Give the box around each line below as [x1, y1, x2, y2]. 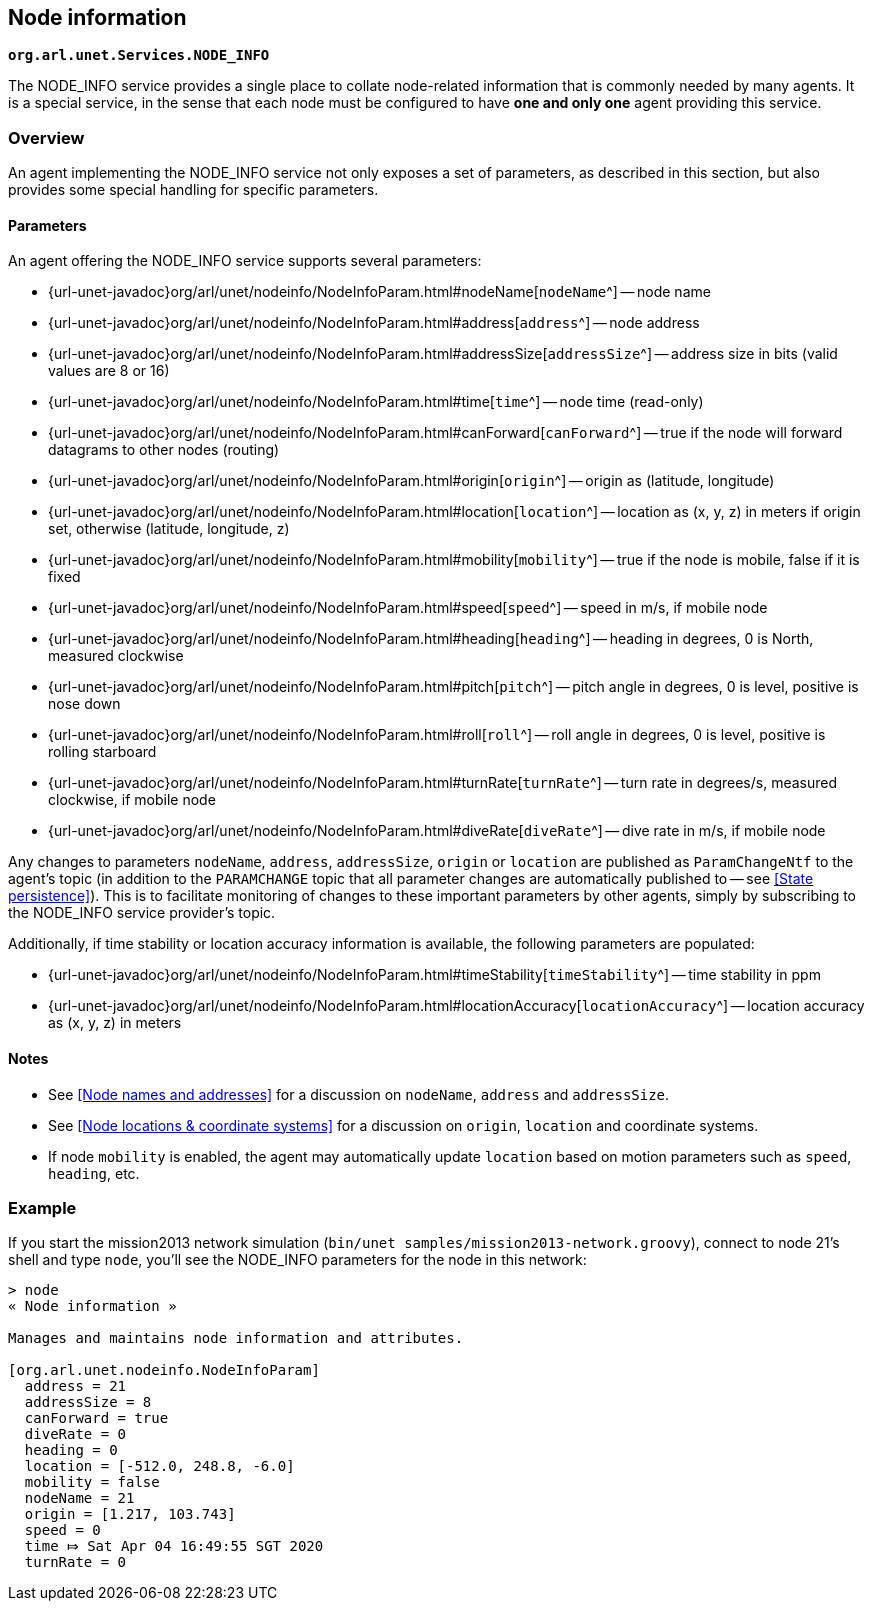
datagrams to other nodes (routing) [48, 441, 280, 459]
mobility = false [24, 1474, 160, 1491]
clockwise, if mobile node [48, 791, 216, 809]
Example [8, 1197, 77, 1218]
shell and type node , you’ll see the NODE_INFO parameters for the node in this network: [8, 1251, 587, 1269]
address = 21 [24, 1378, 127, 1395]
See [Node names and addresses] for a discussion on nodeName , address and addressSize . [48, 1085, 670, 1103]
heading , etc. [48, 1164, 140, 1182]
